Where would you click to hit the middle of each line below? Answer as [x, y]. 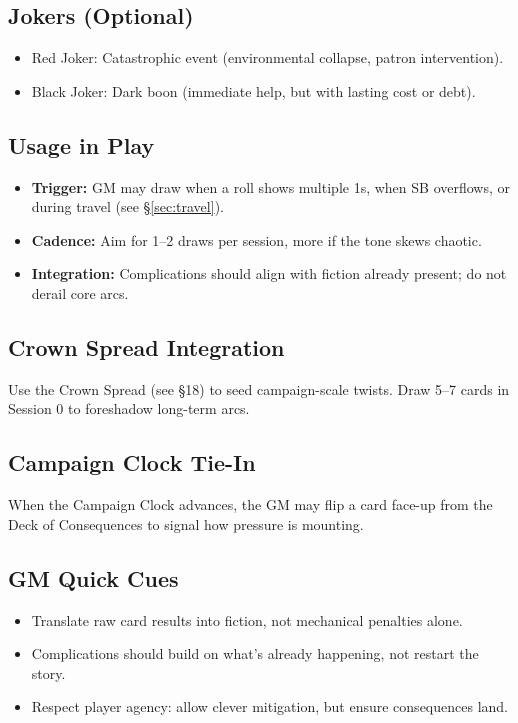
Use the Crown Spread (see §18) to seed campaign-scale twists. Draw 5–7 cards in [259, 388]
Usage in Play [81, 144]
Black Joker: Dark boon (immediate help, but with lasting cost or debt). [253, 90]
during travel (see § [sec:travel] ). [127, 206]
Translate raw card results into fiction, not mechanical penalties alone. [247, 619]
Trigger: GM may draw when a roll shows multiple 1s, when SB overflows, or [271, 186]
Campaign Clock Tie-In [132, 462]
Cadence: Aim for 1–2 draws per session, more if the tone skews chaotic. [256, 239]
